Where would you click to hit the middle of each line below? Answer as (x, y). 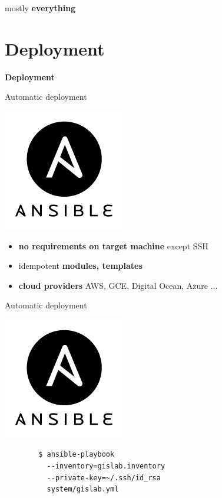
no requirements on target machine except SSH (113, 245)
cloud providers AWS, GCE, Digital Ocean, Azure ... (118, 285)
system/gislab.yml (83, 489)
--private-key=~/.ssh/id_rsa (104, 478)
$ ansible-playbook (77, 455)
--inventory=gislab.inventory (106, 466)
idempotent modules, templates (80, 266)
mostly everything (40, 8)
